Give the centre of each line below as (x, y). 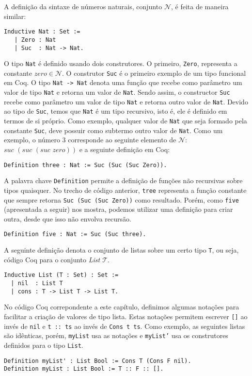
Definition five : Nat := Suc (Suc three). (75, 234)
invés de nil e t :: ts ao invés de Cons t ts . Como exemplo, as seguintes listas (125, 326)
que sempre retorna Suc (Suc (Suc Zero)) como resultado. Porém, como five (121, 199)
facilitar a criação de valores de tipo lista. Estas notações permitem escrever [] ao (126, 316)
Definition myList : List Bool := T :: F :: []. (84, 369)
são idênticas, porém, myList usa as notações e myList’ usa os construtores (116, 335)
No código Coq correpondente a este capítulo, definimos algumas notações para (122, 307)
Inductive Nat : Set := (42, 32)
